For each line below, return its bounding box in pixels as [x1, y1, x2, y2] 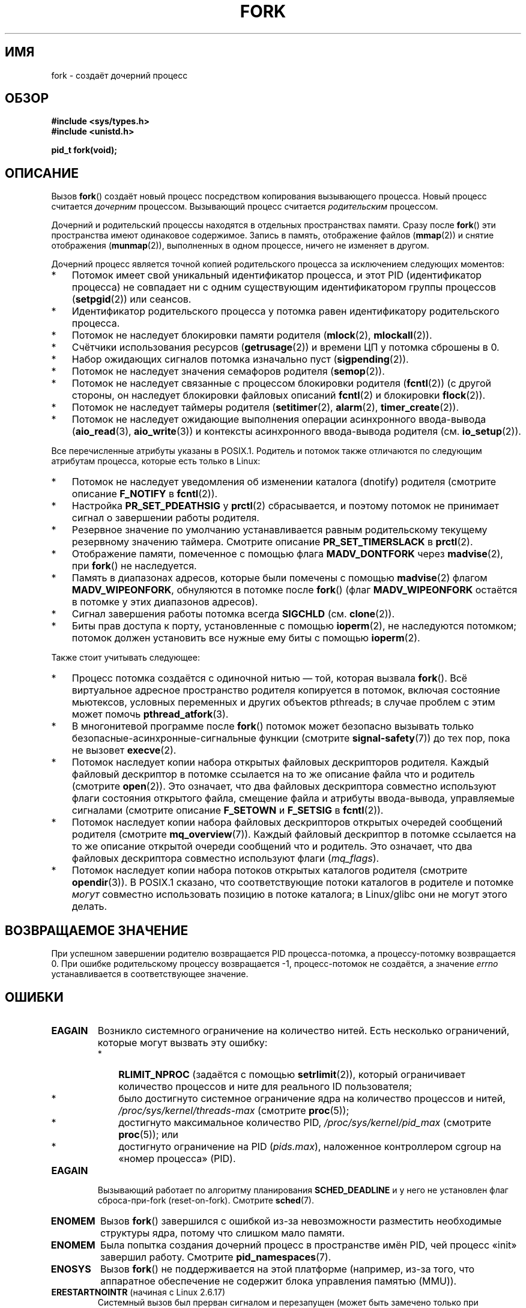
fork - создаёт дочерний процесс [51, 70, 188, 80]
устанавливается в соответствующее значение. [51, 969, 249, 979]
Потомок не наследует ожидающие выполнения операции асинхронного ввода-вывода [71, 413, 486, 426]
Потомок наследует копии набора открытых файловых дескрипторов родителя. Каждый [71, 756, 489, 769]
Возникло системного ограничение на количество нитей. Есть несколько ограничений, [97, 1024, 510, 1037]
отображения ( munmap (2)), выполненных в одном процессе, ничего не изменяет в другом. [51, 240, 429, 251]
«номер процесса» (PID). [118, 1152, 236, 1164]
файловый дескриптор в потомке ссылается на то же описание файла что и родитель [71, 768, 475, 781]
